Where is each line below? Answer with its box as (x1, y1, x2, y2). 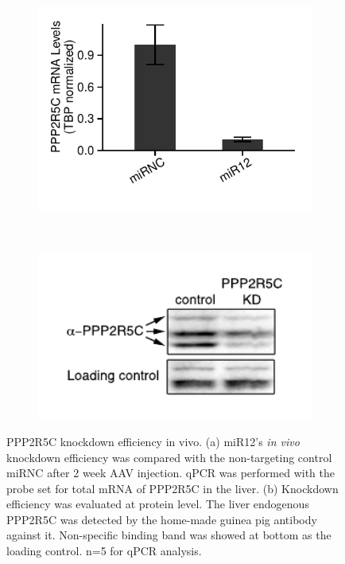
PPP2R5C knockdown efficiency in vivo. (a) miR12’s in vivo (6, 433, 300, 449)
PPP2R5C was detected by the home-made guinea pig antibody (6, 511, 317, 527)
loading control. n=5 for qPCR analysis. (6, 542, 202, 559)
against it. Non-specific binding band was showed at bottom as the (6, 527, 331, 543)
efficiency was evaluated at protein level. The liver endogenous (6, 495, 309, 512)
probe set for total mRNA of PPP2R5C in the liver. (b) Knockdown (6, 480, 339, 496)
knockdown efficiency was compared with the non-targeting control (6, 448, 332, 465)
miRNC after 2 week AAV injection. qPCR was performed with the (6, 464, 335, 481)
